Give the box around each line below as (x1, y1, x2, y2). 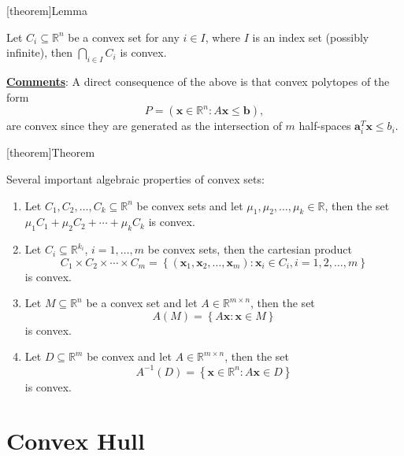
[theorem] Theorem (6, 144, 95, 161)
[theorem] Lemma (6, 2, 87, 18)
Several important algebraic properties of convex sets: (6, 170, 265, 187)
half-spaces (298, 117, 351, 134)
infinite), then (6, 44, 73, 61)
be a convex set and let (86, 295, 198, 311)
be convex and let (87, 348, 172, 365)
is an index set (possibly (252, 28, 369, 45)
